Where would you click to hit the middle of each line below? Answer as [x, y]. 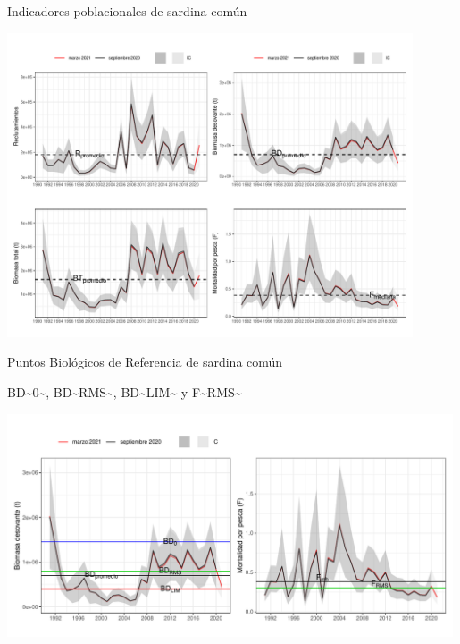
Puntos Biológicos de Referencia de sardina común [145, 362]
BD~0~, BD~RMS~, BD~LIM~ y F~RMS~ [125, 391]
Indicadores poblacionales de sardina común [127, 11]
